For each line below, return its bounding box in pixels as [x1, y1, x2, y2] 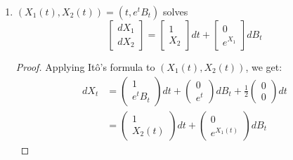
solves [163, 4, 188, 18]
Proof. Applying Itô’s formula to [15, 60, 155, 74]
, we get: [245, 60, 282, 74]
